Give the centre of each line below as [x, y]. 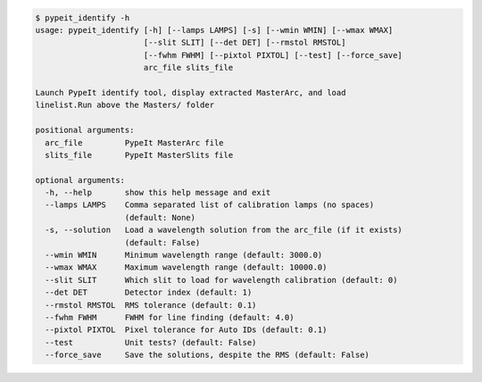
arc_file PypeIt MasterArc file [134, 142]
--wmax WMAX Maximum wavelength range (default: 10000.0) [186, 267]
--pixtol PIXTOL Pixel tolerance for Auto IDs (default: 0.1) [186, 330]
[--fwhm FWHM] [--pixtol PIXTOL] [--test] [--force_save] [273, 55]
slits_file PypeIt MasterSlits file [139, 155]
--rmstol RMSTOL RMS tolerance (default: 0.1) [151, 305]
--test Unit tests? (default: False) [151, 342]
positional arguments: [85, 130]
